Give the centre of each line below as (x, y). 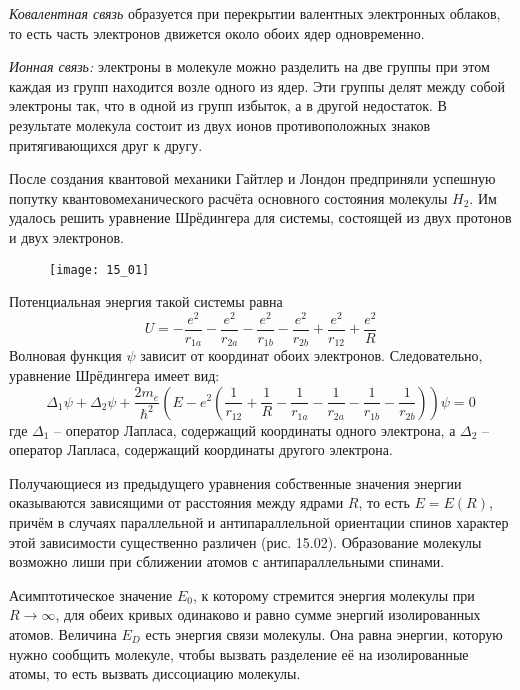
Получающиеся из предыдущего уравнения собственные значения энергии (235, 482)
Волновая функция (65, 355)
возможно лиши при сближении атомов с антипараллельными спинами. (227, 561)
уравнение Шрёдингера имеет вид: (114, 374)
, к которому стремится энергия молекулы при (333, 594)
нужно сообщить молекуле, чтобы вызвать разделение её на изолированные (239, 653)
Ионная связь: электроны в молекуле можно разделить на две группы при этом (249, 66)
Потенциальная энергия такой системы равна (146, 301)
